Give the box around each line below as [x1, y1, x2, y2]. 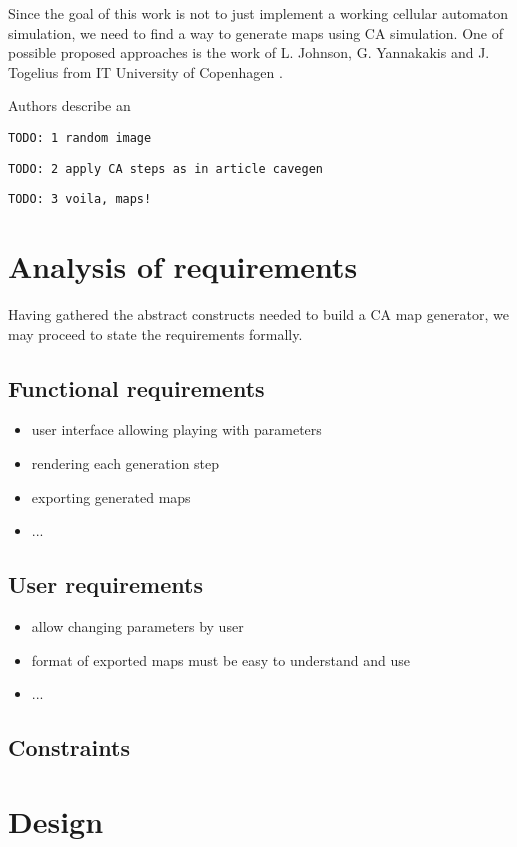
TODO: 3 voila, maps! [8, 192, 152, 207]
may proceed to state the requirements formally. [8, 323, 303, 344]
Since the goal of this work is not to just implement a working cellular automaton [8, 3, 509, 23]
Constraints [8, 732, 130, 763]
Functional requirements [8, 372, 265, 403]
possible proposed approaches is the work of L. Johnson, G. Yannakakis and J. [8, 42, 490, 63]
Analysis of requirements [8, 246, 358, 287]
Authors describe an [8, 95, 131, 116]
